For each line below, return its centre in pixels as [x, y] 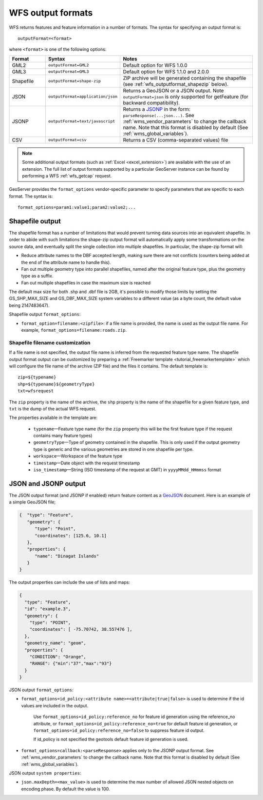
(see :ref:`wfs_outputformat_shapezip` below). [176, 84]
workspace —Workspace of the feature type [78, 456]
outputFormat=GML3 [68, 71]
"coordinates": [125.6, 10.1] [71, 536]
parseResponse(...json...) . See [159, 115]
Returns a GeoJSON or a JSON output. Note [173, 90]
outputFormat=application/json [83, 97]
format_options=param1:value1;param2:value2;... [77, 208]
